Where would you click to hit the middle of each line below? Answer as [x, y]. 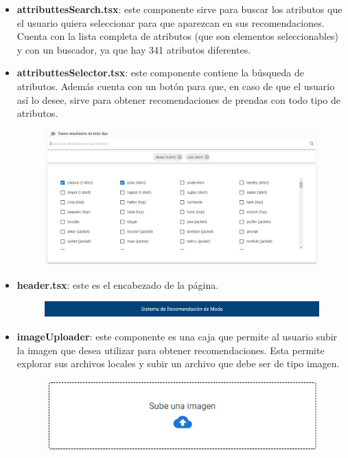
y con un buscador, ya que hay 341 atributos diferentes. [134, 49]
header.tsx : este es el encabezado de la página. [118, 284]
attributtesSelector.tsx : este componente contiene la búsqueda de [160, 73]
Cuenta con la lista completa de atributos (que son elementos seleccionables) [178, 36]
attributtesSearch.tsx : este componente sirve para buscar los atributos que [179, 9]
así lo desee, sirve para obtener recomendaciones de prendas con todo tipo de [178, 99]
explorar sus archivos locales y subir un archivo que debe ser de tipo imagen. [178, 363]
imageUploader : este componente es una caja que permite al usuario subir [177, 336]
